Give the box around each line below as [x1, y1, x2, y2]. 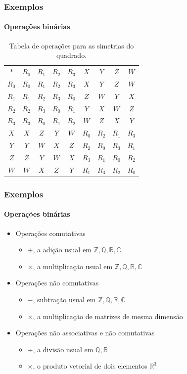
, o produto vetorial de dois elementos [33, 361, 147, 371]
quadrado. [56, 50, 87, 60]
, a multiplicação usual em [33, 261, 113, 271]
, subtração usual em [33, 294, 96, 304]
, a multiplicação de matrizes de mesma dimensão [33, 311, 183, 321]
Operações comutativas [15, 228, 86, 238]
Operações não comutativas [15, 278, 99, 288]
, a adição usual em [33, 244, 92, 255]
